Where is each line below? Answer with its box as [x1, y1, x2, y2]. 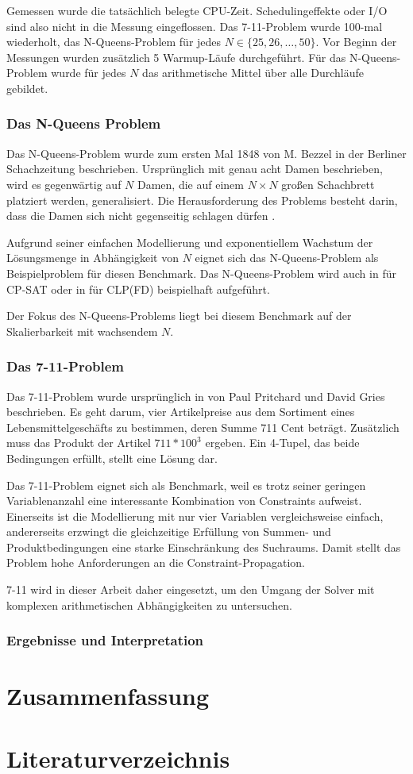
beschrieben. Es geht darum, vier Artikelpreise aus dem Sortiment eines [6, 403, 355, 420]
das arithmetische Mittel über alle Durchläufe [142, 64, 365, 81]
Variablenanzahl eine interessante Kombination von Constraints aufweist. [6, 492, 362, 509]
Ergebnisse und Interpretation [6, 630, 204, 650]
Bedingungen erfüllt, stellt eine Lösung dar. [6, 449, 218, 466]
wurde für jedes [51, 64, 126, 81]
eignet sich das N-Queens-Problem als [195, 249, 379, 266]
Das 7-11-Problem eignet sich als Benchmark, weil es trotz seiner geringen [6, 476, 366, 493]
